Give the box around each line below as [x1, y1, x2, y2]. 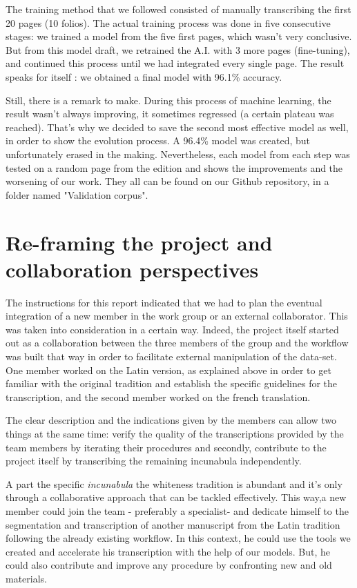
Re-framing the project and [6, 228, 273, 256]
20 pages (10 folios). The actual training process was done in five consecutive [6, 15, 331, 30]
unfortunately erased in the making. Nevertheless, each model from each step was [6, 146, 350, 161]
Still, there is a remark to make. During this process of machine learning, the [6, 92, 331, 107]
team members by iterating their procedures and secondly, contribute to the [6, 440, 327, 454]
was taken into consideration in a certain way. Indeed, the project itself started [6, 322, 339, 336]
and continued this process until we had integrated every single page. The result [6, 56, 345, 70]
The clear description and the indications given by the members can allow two [6, 413, 337, 427]
